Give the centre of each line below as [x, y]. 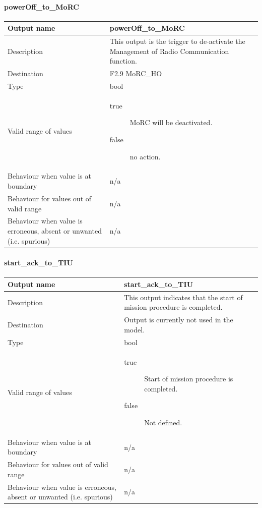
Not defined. [163, 422]
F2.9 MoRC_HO [136, 73]
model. [135, 329]
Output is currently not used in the [179, 320]
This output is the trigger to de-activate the [177, 41]
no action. [145, 156]
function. [123, 61]
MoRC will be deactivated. [171, 122]
